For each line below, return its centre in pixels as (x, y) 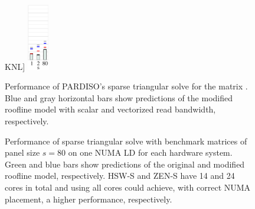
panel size (22, 152)
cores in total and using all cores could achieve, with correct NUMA (128, 187)
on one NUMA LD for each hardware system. (150, 152)
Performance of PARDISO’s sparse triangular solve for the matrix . (126, 86)
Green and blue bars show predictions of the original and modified (125, 164)
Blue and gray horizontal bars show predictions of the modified (119, 97)
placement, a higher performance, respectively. (89, 199)
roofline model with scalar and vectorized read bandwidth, (110, 109)
